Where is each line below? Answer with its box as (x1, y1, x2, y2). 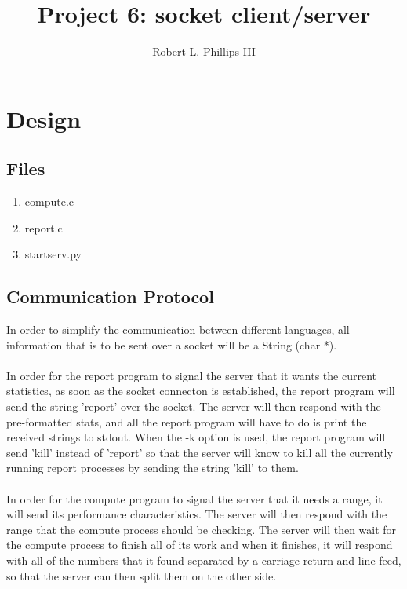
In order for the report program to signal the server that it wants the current (6, 367, 376, 383)
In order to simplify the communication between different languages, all (6, 321, 350, 338)
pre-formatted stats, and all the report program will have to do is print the (6, 413, 367, 430)
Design (6, 102, 82, 134)
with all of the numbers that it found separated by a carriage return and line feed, (6, 552, 402, 568)
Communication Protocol (6, 284, 214, 309)
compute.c (24, 193, 74, 210)
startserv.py (24, 246, 82, 262)
